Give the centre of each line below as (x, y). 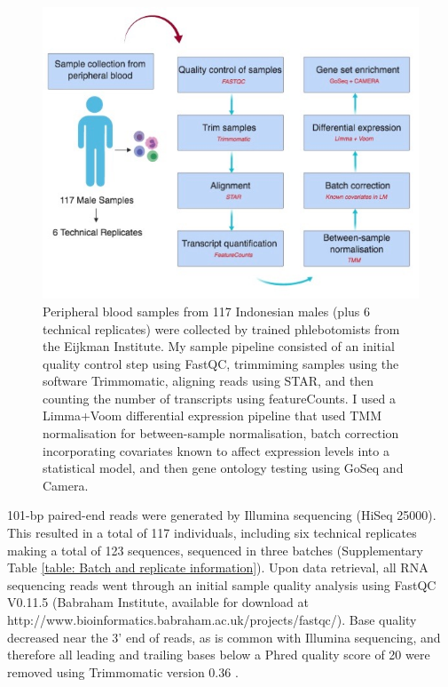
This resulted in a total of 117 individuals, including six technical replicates (212, 533)
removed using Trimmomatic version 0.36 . (123, 671)
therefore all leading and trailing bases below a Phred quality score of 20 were (219, 655)
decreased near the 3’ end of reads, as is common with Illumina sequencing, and (224, 637)
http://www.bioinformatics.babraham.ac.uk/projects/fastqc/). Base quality (212, 620)
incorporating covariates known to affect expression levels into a (216, 450)
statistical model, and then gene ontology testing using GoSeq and (223, 468)
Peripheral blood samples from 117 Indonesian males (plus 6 (206, 311)
